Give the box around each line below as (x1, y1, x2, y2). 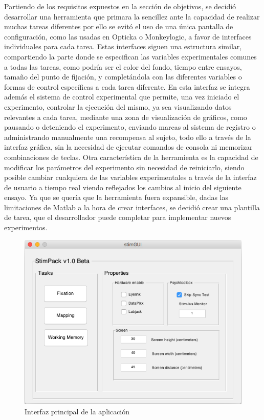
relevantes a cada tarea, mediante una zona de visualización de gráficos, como (4, 111, 247, 122)
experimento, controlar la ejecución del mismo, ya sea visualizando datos (4, 101, 232, 112)
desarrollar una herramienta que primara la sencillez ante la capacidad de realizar (4, 11, 260, 22)
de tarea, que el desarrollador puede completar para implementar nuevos (4, 212, 231, 223)
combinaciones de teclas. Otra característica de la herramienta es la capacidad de (4, 151, 258, 162)
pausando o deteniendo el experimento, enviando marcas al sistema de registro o (4, 122, 256, 132)
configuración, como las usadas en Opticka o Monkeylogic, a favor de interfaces (4, 31, 252, 42)
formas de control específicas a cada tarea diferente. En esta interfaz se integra (4, 81, 250, 92)
